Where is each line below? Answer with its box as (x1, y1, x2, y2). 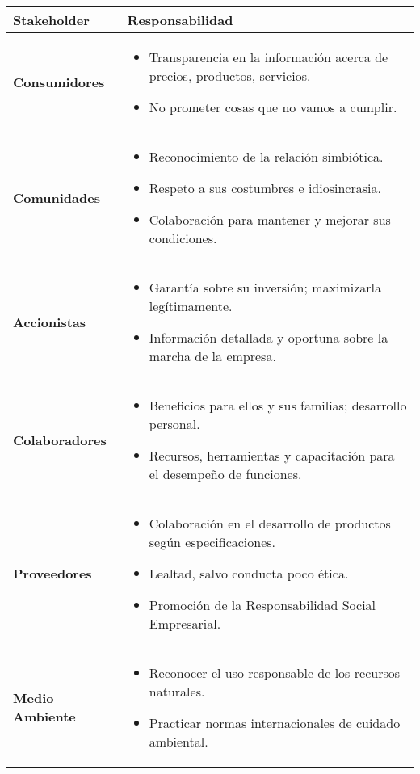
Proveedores (13, 564, 92, 583)
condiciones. (149, 229, 217, 247)
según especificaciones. (149, 532, 276, 551)
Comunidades (13, 187, 100, 207)
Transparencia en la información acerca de (149, 48, 388, 66)
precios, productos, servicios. (149, 66, 311, 85)
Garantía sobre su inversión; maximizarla (149, 278, 382, 297)
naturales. (149, 682, 205, 700)
